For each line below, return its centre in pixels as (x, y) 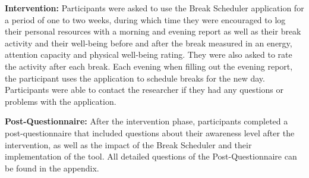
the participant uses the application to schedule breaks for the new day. (135, 78)
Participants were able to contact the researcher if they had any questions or (144, 90)
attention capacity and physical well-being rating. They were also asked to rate (149, 54)
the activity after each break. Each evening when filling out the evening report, (149, 66)
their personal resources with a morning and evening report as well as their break (153, 31)
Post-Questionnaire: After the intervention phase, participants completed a (146, 121)
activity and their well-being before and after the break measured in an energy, (149, 43)
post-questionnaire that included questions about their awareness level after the (150, 132)
